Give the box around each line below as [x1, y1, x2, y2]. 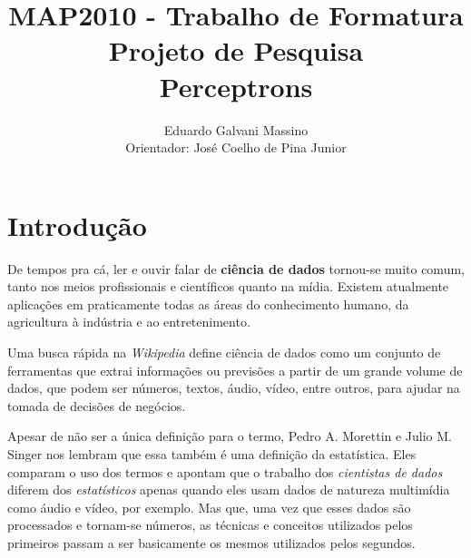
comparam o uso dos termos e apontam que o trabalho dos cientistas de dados [7, 462, 443, 481]
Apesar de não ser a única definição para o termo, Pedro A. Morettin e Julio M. [7, 426, 452, 445]
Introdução [7, 206, 147, 243]
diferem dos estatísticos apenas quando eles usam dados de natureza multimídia [7, 480, 450, 499]
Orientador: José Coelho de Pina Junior [125, 138, 347, 157]
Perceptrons [159, 67, 313, 104]
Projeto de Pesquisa [108, 32, 364, 69]
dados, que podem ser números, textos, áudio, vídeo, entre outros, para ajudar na [7, 378, 460, 397]
